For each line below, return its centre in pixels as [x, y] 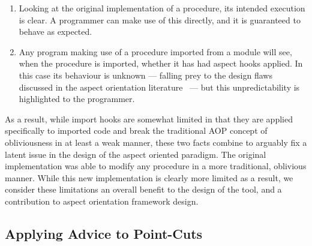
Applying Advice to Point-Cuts [104, 233]
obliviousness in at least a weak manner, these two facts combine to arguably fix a [156, 142]
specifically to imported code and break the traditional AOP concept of [136, 130]
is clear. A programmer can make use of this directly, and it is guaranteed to [160, 19]
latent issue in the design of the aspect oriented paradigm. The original [136, 154]
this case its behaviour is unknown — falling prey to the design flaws [145, 75]
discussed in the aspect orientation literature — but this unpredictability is [159, 87]
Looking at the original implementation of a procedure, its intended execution [162, 8]
